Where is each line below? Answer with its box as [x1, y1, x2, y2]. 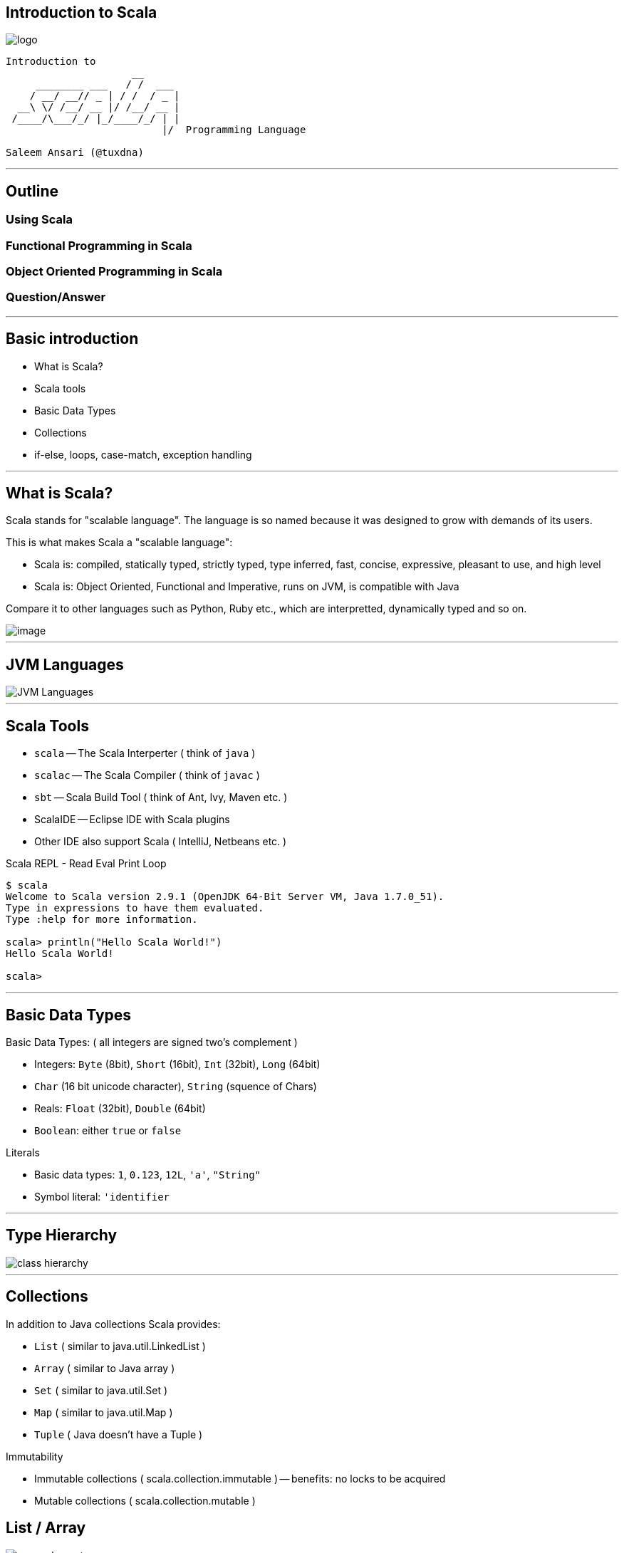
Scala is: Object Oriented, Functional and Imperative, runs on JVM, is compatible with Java [34, 580, 459, 593]
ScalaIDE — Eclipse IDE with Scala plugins [34, 813, 230, 826]
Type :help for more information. [6, 914, 198, 926]
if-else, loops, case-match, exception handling [34, 448, 252, 461]
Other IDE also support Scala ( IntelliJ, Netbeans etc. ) [34, 835, 287, 848]
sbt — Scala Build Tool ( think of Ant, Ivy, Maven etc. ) [34, 791, 288, 804]
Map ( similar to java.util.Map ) [34, 1406, 173, 1418]
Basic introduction [6, 330, 139, 348]
